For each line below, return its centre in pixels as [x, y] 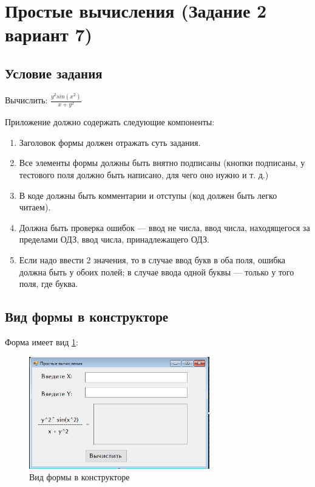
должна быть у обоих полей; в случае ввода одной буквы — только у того [157, 271]
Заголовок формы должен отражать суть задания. [110, 142]
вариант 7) [49, 34]
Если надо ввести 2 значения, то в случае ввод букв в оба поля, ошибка [152, 259]
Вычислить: [26, 100]
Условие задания [54, 73]
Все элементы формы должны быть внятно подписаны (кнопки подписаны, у [162, 163]
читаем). [35, 207]
